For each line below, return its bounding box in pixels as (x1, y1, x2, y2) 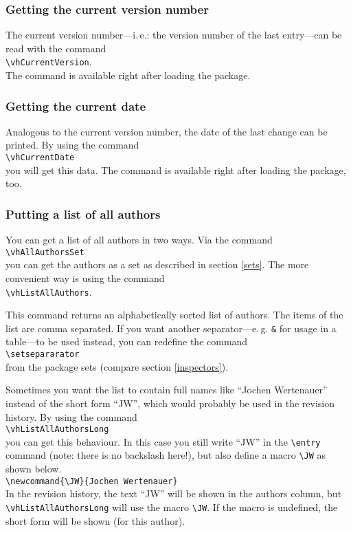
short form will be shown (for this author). (5, 513, 185, 527)
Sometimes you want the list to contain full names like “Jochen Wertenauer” (5, 382, 328, 397)
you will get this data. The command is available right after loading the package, (5, 162, 346, 177)
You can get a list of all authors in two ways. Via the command (5, 232, 273, 247)
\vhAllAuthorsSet (5, 247, 84, 257)
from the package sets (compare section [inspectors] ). (5, 359, 229, 373)
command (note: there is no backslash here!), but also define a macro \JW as (5, 448, 326, 462)
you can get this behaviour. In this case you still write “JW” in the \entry (5, 434, 321, 448)
